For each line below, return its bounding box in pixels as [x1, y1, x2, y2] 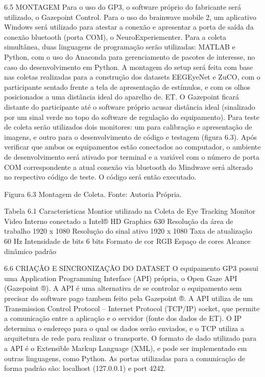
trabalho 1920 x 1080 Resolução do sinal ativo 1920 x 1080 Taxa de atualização [4, 225, 252, 236]
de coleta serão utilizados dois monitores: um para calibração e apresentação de [4, 121, 252, 132]
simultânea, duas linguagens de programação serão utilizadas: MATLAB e [4, 41, 235, 52]
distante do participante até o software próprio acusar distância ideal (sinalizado [4, 101, 255, 112]
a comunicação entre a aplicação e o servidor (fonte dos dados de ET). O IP [4, 313, 242, 323]
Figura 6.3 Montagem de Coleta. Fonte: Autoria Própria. [4, 188, 182, 199]
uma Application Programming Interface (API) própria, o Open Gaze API [4, 272, 237, 283]
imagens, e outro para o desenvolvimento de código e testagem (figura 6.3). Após [4, 131, 257, 142]
